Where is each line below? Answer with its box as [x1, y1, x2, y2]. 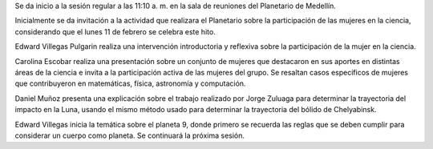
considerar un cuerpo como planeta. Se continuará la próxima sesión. [14, 131, 245, 140]
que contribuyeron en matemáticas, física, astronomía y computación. [14, 79, 246, 88]
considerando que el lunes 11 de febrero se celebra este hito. [14, 26, 216, 36]
